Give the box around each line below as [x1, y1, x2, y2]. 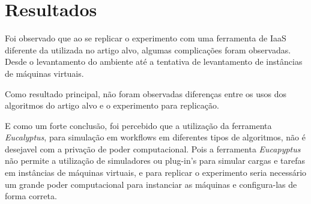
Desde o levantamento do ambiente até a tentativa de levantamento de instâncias [5, 55, 303, 68]
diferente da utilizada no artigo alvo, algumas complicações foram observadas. [5, 43, 291, 56]
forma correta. [5, 190, 57, 202]
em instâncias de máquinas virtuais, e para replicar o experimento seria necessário [5, 166, 307, 179]
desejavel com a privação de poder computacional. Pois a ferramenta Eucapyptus [5, 142, 301, 155]
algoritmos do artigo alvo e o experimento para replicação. [5, 99, 219, 112]
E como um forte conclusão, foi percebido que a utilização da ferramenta [5, 119, 272, 131]
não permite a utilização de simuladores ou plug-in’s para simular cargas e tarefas [5, 154, 306, 167]
